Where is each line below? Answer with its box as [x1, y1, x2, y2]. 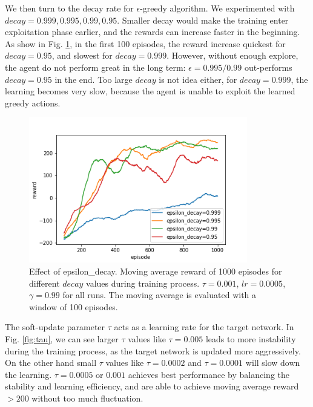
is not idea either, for [159, 73, 237, 85]
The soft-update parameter [5, 321, 105, 333]
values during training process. [86, 276, 200, 289]
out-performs [244, 60, 292, 73]
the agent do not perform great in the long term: [5, 60, 186, 73]
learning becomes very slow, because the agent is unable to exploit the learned [5, 85, 295, 97]
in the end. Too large [54, 73, 133, 85]
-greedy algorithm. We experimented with [140, 2, 295, 14]
